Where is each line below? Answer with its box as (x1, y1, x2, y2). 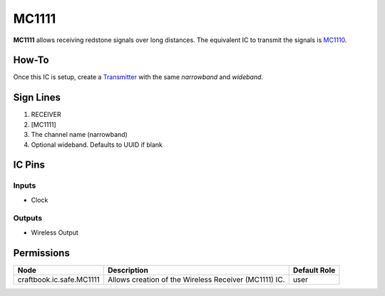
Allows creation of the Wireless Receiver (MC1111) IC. (107, 275, 285, 285)
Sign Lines (13, 91, 61, 103)
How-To (13, 54, 49, 66)
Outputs (13, 213, 43, 223)
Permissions (13, 247, 71, 259)
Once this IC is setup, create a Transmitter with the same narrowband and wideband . (13, 73, 264, 81)
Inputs (13, 180, 36, 190)
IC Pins (13, 159, 46, 171)
